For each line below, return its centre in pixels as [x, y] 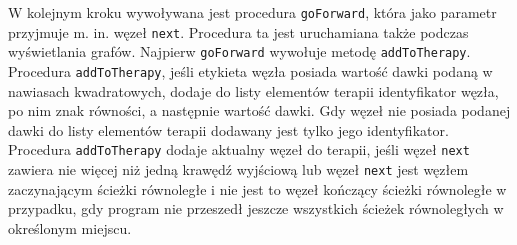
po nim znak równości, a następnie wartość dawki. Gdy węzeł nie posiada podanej [259, 110]
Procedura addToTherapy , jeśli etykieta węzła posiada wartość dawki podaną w [250, 70]
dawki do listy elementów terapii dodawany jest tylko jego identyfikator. [228, 129]
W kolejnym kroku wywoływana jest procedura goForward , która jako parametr [252, 12]
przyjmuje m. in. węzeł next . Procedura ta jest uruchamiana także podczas [238, 31]
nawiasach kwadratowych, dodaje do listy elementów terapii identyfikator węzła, [253, 90]
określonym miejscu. [70, 227]
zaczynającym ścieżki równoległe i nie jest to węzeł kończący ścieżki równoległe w [257, 188]
